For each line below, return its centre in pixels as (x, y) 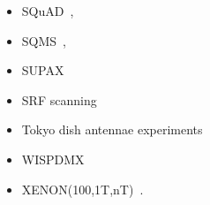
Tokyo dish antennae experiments (112, 129)
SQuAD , (48, 11)
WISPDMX (53, 159)
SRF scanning (59, 99)
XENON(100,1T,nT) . (82, 189)
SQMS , (44, 40)
